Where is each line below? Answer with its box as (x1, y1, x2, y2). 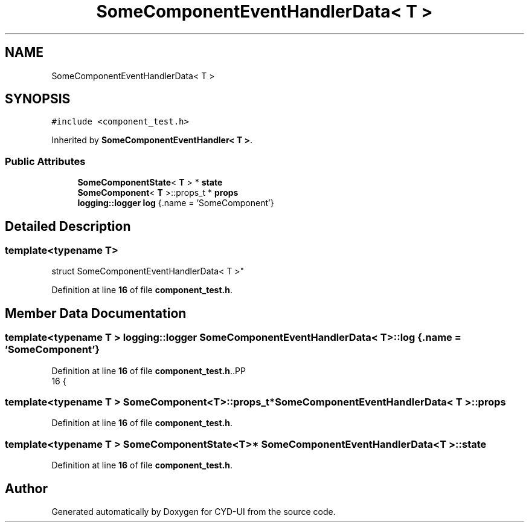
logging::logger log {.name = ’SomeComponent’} (77, 198, 274, 209)
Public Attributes (5, 155, 86, 167)
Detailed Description (5, 218, 131, 234)
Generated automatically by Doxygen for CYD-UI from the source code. (51, 506, 336, 517)
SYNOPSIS (5, 91, 71, 107)
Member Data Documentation (5, 305, 187, 321)
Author (5, 480, 48, 496)
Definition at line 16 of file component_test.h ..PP (51, 365, 246, 376)
